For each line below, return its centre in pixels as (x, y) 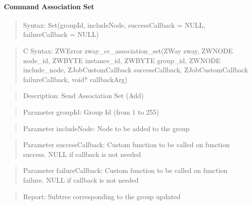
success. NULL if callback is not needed (82, 154)
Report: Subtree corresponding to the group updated (102, 196)
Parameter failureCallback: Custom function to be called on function (125, 170)
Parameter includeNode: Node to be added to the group (106, 128)
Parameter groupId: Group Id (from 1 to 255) (91, 111)
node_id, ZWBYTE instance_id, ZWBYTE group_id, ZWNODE (122, 60)
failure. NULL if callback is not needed (81, 179)
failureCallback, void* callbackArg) (75, 79)
